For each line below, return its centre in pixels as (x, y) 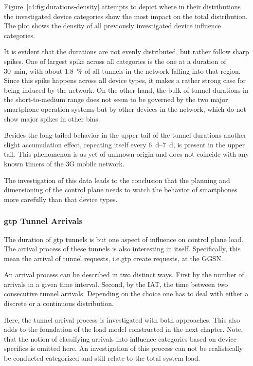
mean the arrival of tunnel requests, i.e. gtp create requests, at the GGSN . (114, 258)
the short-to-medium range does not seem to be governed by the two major (116, 99)
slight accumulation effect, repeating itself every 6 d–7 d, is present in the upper (125, 144)
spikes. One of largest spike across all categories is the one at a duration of (115, 61)
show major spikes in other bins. (52, 118)
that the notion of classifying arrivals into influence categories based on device (120, 338)
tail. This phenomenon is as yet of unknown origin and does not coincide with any (126, 154)
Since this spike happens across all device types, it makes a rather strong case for (125, 80)
